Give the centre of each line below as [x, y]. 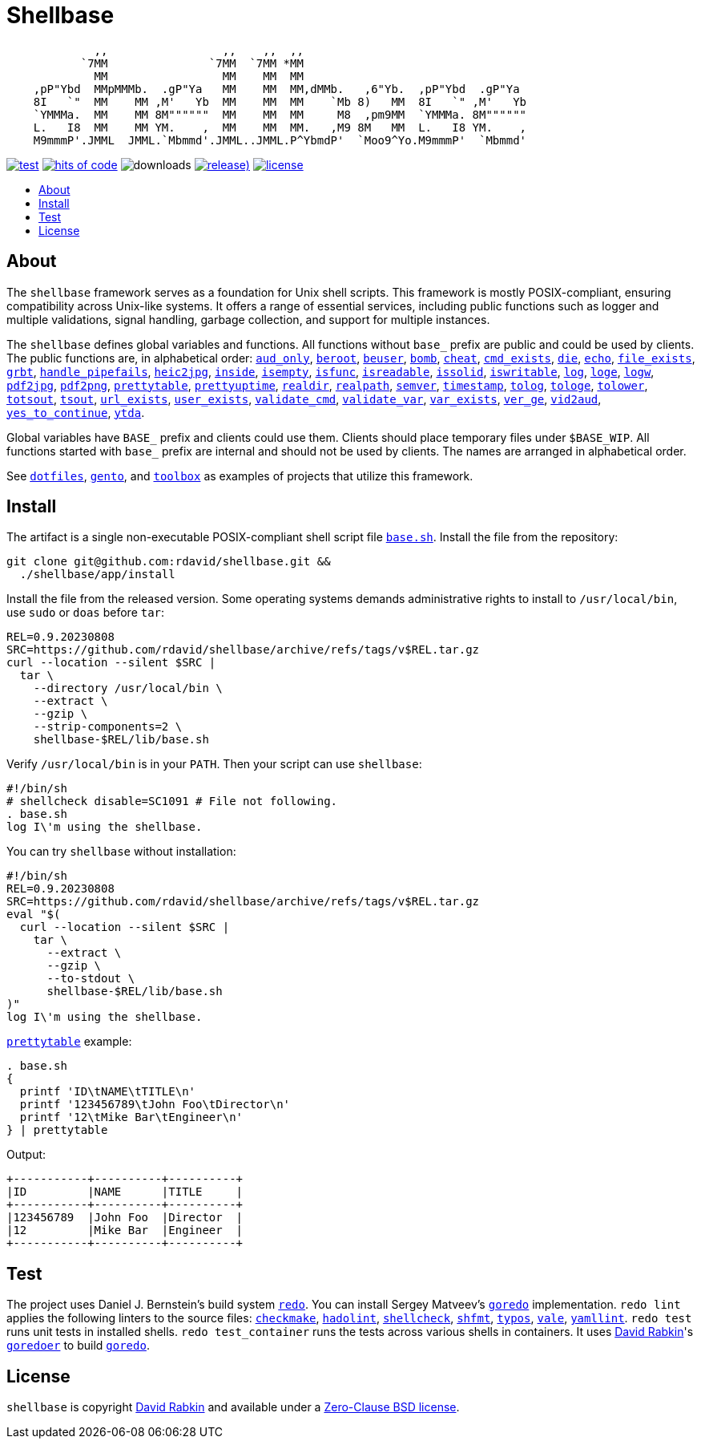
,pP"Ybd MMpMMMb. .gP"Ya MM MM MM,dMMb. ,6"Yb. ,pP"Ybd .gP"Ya [276, 89]
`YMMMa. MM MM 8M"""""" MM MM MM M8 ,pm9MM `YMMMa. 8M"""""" [280, 114]
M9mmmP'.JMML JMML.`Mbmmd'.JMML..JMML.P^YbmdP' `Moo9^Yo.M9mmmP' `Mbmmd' [280, 140]
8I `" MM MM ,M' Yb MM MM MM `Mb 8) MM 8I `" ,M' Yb [280, 101]
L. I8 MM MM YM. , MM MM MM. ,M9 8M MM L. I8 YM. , [280, 127]
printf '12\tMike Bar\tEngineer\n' [131, 1117]
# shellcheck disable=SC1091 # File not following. [172, 801]
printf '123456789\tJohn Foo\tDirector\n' [155, 1105]
